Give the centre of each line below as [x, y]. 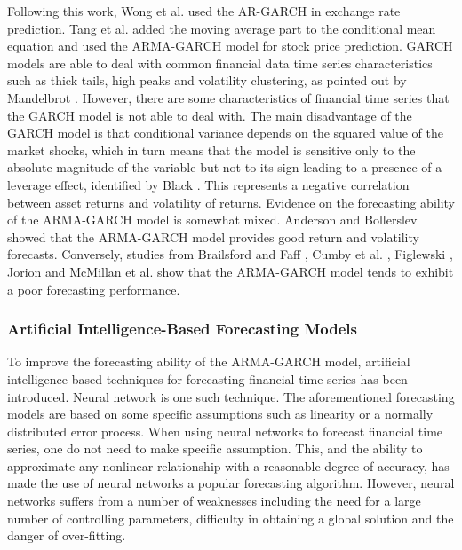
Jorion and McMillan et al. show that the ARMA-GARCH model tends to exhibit [231, 271]
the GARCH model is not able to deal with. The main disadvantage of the [210, 115]
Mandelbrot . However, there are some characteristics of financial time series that [228, 97]
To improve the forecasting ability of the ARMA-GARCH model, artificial [209, 361]
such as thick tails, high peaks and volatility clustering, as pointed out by [207, 80]
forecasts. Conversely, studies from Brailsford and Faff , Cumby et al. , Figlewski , [230, 254]
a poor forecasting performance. [94, 289]
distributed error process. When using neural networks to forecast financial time [225, 431]
